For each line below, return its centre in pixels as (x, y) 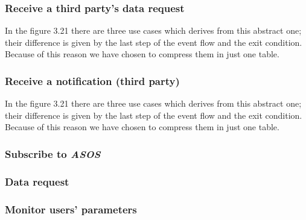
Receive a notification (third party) (92, 80)
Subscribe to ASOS (53, 153)
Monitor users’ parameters (71, 209)
